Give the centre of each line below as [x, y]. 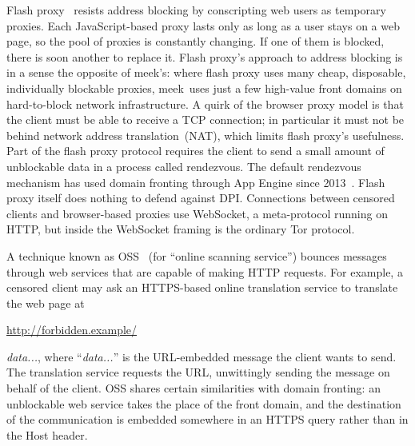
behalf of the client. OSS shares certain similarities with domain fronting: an [194, 388]
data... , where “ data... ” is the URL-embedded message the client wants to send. [202, 356]
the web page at [46, 303]
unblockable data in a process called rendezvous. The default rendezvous [184, 166]
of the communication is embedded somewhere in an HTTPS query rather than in [207, 419]
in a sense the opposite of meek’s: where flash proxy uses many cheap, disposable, [206, 72]
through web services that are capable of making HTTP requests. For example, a [205, 271]
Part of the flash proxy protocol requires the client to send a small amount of [196, 151]
